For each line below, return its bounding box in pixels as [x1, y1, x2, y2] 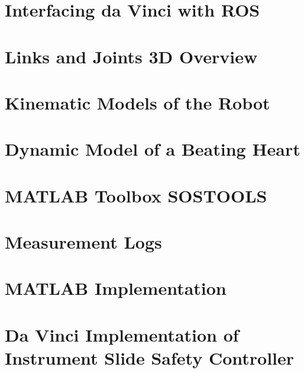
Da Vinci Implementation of [5, 322, 239, 346]
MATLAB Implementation [5, 276, 227, 300]
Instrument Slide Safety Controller [5, 346, 295, 369]
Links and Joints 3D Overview [5, 44, 258, 68]
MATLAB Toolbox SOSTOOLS [5, 183, 267, 207]
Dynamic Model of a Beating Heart [5, 137, 300, 161]
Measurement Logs [5, 230, 162, 254]
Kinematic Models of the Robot [5, 90, 270, 114]
